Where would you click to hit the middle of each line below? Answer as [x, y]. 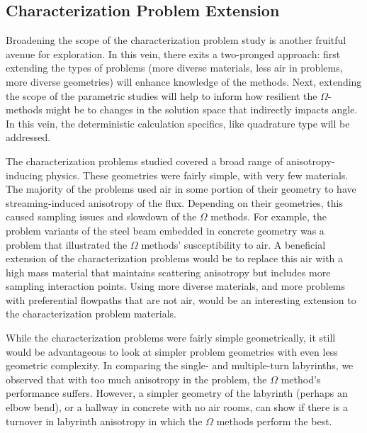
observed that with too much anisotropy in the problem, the [136, 379]
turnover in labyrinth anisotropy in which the [104, 421]
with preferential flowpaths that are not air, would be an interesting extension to [181, 299]
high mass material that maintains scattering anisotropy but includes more [168, 272]
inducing [24, 175]
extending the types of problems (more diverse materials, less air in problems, [174, 68]
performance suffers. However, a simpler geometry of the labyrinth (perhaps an [177, 393]
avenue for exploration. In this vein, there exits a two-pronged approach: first [173, 54]
